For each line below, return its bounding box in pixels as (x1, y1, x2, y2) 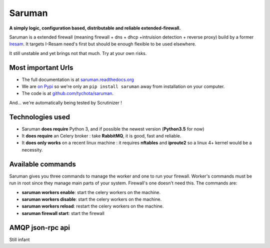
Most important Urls (9, 63, 73, 72)
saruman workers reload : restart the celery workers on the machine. (21, 203, 164, 209)
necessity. (21, 146, 43, 152)
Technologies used (9, 112, 70, 121)
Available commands (9, 160, 76, 168)
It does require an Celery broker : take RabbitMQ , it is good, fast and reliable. (21, 133, 181, 139)
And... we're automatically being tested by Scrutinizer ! (9, 99, 122, 105)
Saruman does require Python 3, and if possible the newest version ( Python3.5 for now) (21, 125, 204, 132)
